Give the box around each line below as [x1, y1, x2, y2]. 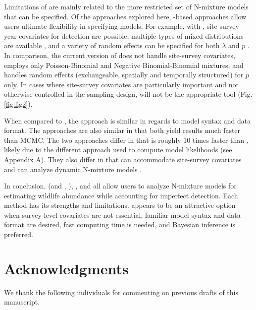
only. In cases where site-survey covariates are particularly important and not [4, 79, 239, 89]
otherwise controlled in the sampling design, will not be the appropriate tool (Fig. [4, 89, 253, 99]
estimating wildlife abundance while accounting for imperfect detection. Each [4, 190, 238, 200]
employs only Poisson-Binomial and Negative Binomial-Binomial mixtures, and [4, 60, 244, 70]
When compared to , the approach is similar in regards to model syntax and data [4, 115, 251, 125]
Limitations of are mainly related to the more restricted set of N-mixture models [4, 1, 249, 11]
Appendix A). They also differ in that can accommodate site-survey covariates [4, 154, 242, 164]
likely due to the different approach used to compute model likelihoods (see [4, 144, 232, 155]
